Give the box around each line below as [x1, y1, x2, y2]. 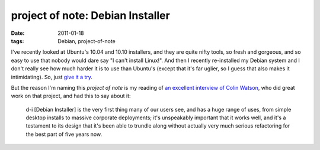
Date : [11, 30, 25, 37]
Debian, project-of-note [57, 37, 116, 44]
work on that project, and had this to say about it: [11, 92, 131, 100]
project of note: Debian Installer [11, 9, 170, 22]
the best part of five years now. [25, 131, 103, 138]
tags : [11, 37, 24, 44]
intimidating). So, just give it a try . [11, 73, 93, 80]
